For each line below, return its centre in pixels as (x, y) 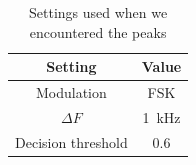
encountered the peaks (98, 31)
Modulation (71, 92)
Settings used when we (98, 12)
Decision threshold (71, 141)
